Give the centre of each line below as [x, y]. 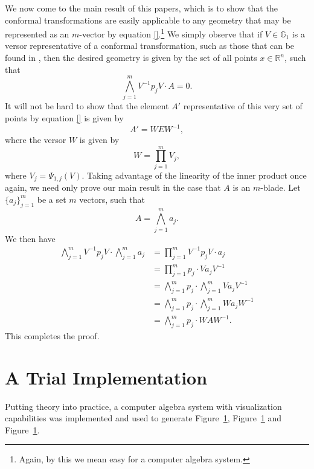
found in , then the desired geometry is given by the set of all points [131, 58]
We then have [30, 238]
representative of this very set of [243, 106]
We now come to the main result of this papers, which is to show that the [141, 8]
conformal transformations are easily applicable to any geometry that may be [148, 20]
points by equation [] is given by [64, 117]
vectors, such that [112, 199]
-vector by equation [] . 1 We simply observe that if [171, 33]
